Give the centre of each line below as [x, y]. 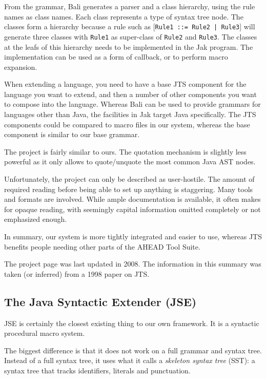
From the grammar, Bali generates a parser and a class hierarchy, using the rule [130, 6]
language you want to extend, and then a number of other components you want [130, 94]
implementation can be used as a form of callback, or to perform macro [116, 57]
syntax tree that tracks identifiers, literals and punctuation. [97, 370]
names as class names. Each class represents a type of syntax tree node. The [124, 16]
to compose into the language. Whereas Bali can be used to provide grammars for [132, 104]
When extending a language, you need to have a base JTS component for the [125, 84]
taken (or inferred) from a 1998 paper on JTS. [77, 273]
